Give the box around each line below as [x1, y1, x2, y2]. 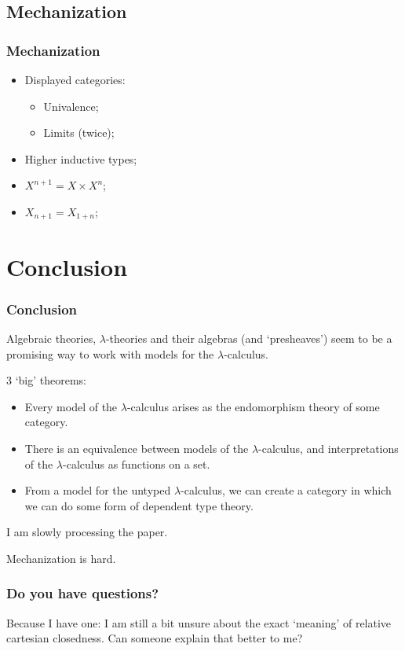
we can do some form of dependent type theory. [24, 497, 254, 513]
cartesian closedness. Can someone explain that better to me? [6, 630, 303, 646]
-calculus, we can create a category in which [181, 482, 392, 498]
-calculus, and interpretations [258, 440, 399, 456]
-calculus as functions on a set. [63, 455, 210, 472]
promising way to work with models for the [6, 345, 214, 362]
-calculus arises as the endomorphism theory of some [126, 398, 380, 414]
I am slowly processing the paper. [6, 524, 168, 540]
